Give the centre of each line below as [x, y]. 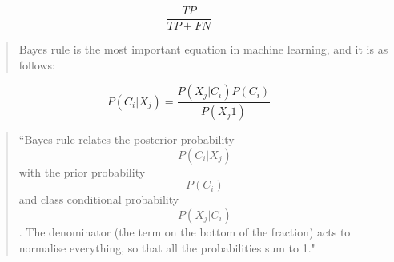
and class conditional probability [99, 199]
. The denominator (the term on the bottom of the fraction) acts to [185, 231]
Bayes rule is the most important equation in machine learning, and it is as [203, 49]
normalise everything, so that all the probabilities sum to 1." [167, 247]
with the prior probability [82, 171]
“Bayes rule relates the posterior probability [127, 139]
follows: [37, 64]
